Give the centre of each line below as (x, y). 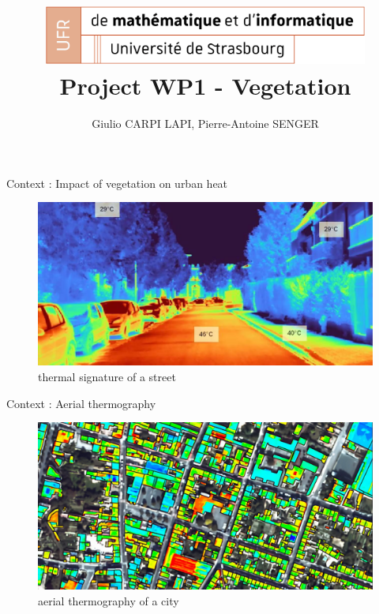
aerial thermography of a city (109, 600)
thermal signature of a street (107, 376)
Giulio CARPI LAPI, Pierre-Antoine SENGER (205, 124)
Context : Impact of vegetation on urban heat (117, 183)
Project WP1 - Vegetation (205, 86)
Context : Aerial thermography (81, 403)
